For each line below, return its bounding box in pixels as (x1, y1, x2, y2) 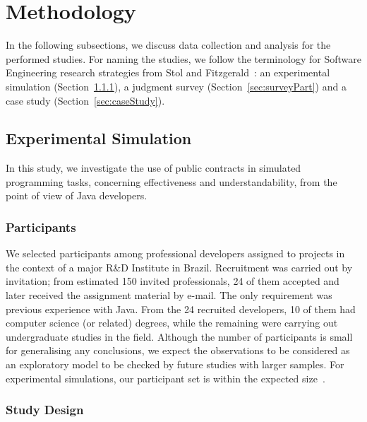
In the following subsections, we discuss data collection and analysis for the (6, 37, 331, 52)
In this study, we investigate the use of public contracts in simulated (6, 160, 301, 175)
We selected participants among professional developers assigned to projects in (6, 246, 345, 261)
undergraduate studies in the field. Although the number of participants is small (6, 329, 353, 344)
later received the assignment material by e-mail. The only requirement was (6, 288, 332, 303)
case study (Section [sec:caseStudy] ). (6, 93, 165, 107)
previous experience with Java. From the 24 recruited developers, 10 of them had (6, 301, 356, 316)
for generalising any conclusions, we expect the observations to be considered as (6, 343, 350, 358)
